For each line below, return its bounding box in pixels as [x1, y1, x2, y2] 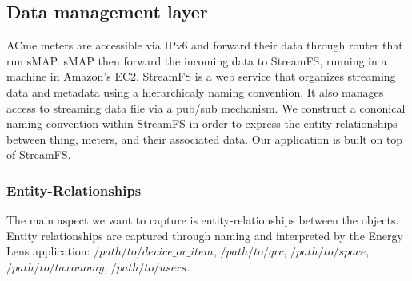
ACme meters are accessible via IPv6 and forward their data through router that [6, 37, 403, 53]
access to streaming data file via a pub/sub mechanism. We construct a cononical [6, 99, 406, 116]
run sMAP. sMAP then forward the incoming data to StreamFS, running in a [6, 52, 387, 69]
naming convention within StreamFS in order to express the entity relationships [6, 115, 398, 132]
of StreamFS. [6, 146, 71, 163]
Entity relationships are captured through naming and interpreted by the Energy [6, 227, 403, 243]
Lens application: [6, 243, 90, 259]
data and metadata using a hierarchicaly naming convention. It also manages [6, 83, 384, 100]
